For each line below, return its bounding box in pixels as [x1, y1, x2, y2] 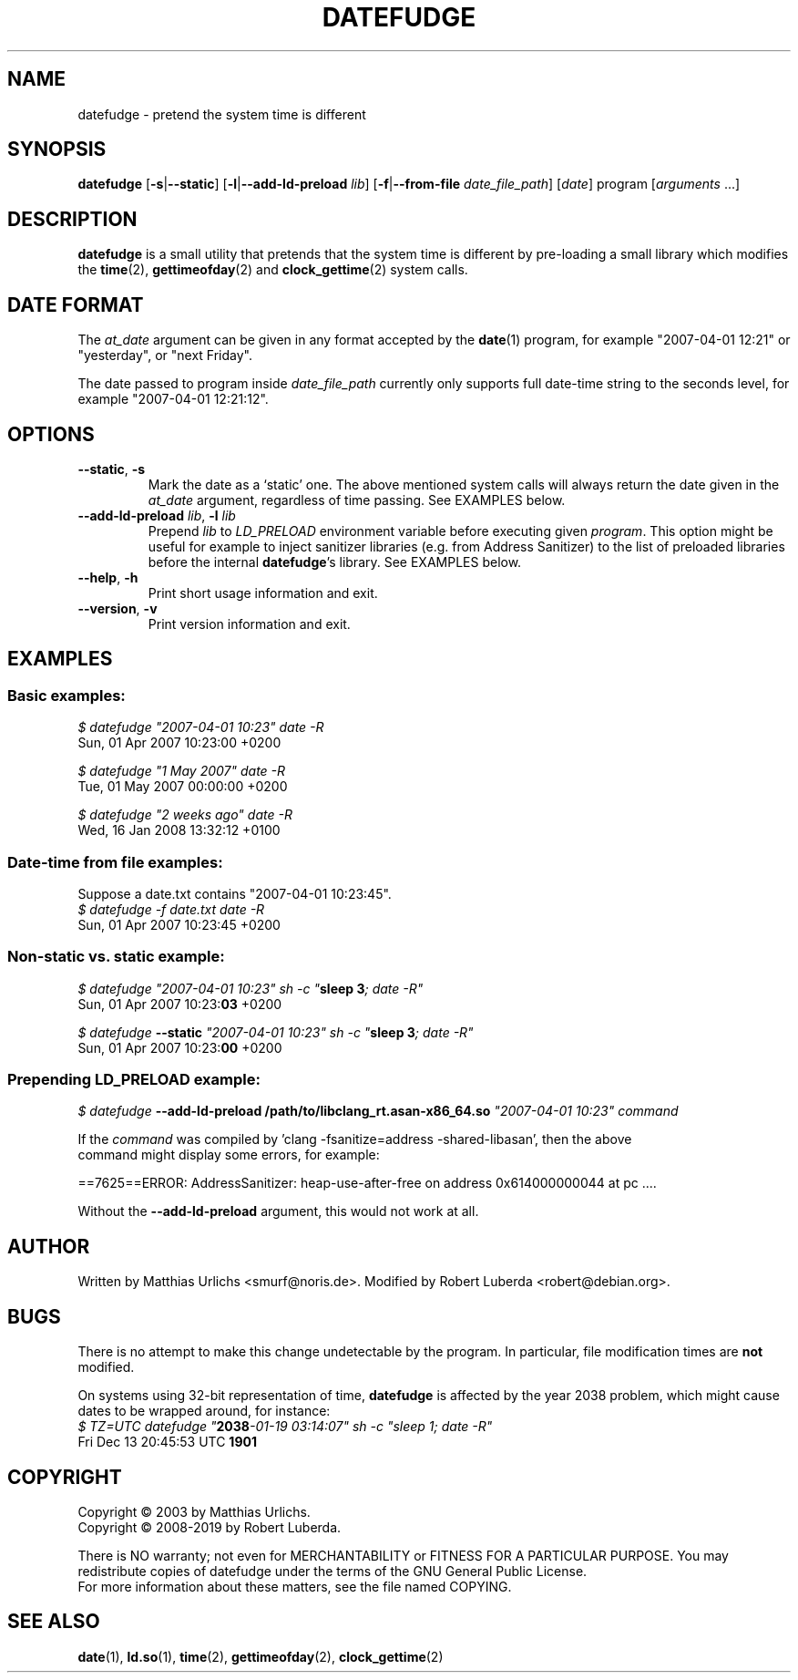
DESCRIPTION [7, 207, 138, 231]
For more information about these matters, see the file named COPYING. [77, 1578, 512, 1594]
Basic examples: [7, 685, 126, 705]
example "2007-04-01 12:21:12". [77, 391, 269, 407]
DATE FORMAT [7, 293, 144, 316]
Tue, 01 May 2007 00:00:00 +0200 [77, 778, 288, 795]
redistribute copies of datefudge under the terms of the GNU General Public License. [77, 1562, 588, 1579]
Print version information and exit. [148, 615, 351, 632]
